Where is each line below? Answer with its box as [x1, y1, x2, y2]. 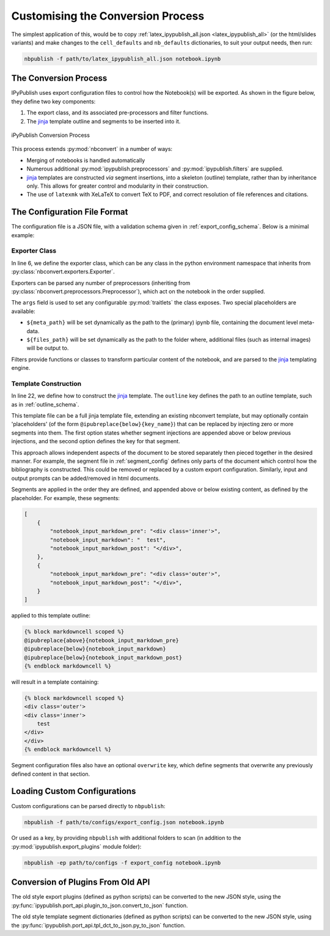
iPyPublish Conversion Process [11, 131, 90, 139]
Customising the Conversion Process [11, 9, 205, 23]
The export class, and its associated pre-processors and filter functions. [26, 109, 209, 116]
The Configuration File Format [11, 207, 128, 217]
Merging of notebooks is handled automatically [26, 157, 145, 164]
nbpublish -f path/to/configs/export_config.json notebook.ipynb [24, 819, 224, 825]
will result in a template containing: [11, 678, 99, 685]
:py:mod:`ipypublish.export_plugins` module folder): [11, 842, 142, 850]
